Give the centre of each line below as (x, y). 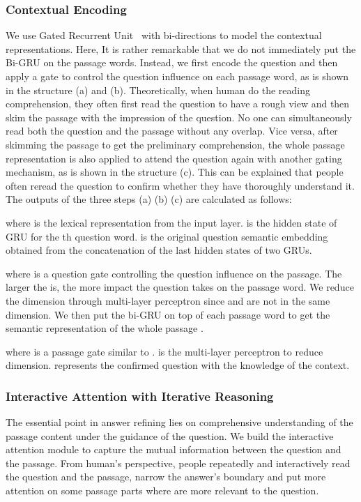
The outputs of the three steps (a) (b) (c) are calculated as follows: (149, 199)
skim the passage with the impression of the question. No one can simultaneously (179, 117)
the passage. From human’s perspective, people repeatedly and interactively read (178, 463)
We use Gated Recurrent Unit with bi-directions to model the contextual (164, 35)
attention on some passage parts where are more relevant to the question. (162, 490)
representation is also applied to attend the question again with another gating (174, 158)
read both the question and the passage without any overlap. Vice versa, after (172, 131)
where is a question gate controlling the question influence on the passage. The (174, 273)
